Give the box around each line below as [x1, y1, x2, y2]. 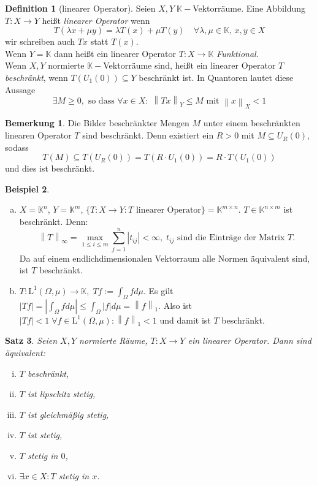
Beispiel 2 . [5, 182, 50, 195]
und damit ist [159, 313, 211, 326]
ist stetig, [27, 428, 63, 441]
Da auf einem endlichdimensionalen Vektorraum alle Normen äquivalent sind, [19, 251, 310, 264]
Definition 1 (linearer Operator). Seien [5, 2, 156, 14]
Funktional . [216, 47, 259, 59]
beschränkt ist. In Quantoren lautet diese [139, 70, 294, 83]
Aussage [5, 83, 36, 96]
